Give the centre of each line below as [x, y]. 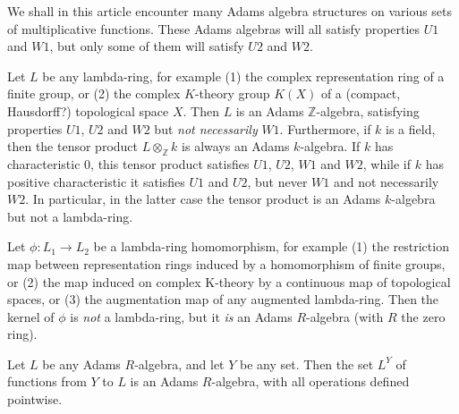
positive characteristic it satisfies [96, 181]
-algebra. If [330, 146]
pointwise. [35, 399]
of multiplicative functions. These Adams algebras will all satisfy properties [214, 28]
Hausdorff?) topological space [88, 110]
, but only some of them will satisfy [147, 46]
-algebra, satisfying [368, 110]
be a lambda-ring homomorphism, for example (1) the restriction [271, 246]
